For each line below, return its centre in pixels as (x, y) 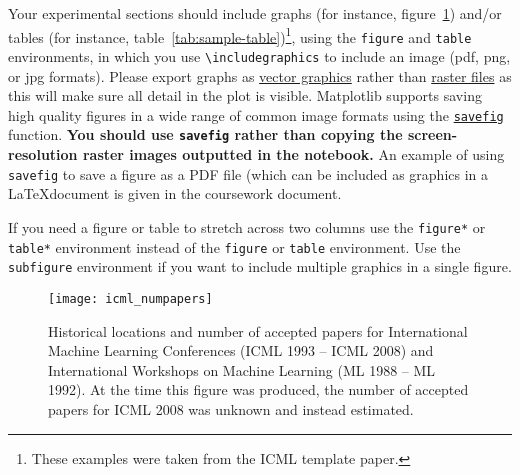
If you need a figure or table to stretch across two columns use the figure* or (247, 226)
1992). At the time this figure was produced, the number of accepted (258, 389)
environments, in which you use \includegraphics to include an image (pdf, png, (259, 55)
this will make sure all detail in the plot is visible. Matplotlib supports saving (245, 95)
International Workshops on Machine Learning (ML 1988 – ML (242, 369)
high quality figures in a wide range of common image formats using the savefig (256, 114)
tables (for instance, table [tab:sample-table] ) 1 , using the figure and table (240, 35)
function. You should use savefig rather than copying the (205, 134)
